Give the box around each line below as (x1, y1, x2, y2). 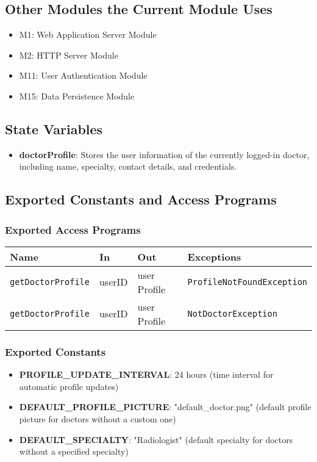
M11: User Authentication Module (19, 69, 148, 82)
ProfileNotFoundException (187, 276, 307, 287)
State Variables (5, 119, 103, 138)
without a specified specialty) (19, 445, 129, 458)
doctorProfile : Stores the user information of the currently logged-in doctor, (19, 148, 310, 161)
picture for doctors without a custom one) (19, 412, 176, 425)
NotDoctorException (187, 308, 277, 319)
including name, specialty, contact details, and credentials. (19, 160, 237, 173)
